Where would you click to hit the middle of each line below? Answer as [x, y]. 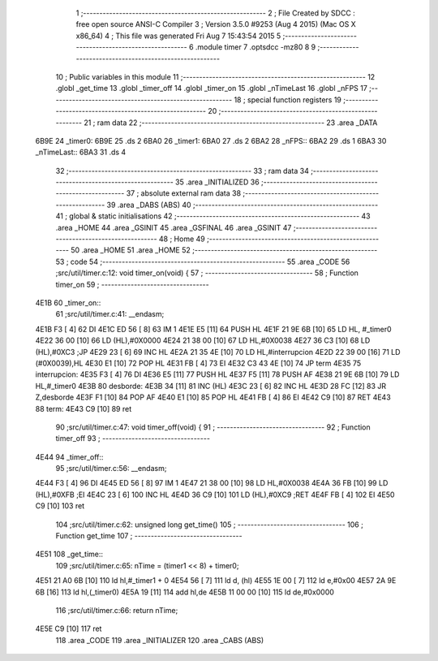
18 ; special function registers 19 [288, 99]
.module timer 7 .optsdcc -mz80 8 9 [255, 47]
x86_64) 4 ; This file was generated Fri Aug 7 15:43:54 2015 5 [178, 36]
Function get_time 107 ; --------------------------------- [149, 536]
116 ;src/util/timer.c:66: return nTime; [117, 610]
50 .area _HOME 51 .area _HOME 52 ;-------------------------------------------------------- [224, 250]
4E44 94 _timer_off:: [69, 457]
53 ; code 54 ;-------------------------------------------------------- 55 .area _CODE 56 [203, 261]
